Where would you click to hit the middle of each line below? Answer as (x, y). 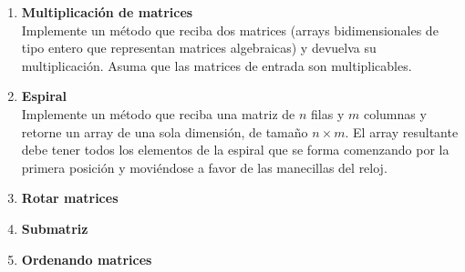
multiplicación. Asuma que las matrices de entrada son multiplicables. (217, 65)
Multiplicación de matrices (107, 12)
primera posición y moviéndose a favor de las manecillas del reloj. (204, 167)
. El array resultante (402, 131)
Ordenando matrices (87, 259)
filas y (328, 113)
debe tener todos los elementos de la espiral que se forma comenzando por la (235, 150)
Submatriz (55, 228)
